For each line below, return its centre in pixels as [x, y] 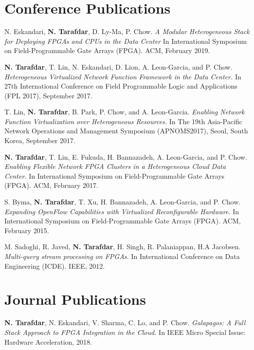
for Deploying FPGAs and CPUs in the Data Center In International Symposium [126, 41]
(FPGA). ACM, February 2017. [51, 185]
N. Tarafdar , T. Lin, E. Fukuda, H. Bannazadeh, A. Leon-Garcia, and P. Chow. [126, 157]
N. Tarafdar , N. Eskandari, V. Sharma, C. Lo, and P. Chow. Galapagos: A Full [125, 322]
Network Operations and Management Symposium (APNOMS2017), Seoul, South [126, 131]
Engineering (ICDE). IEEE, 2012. [55, 266]
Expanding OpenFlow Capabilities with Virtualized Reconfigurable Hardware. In [122, 211]
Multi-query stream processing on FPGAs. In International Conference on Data [122, 256]
